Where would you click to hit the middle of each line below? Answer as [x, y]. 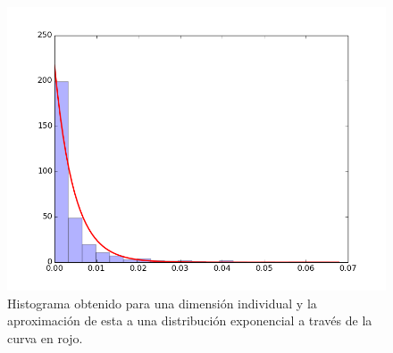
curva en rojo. [45, 337]
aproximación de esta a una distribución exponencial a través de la [190, 320]
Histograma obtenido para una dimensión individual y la [162, 303]
